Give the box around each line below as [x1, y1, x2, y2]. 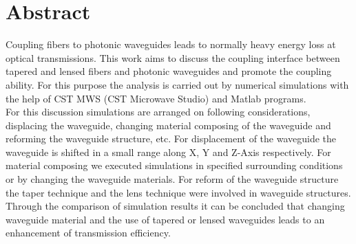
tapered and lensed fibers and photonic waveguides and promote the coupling [6, 64, 332, 78]
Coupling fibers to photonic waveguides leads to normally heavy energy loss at [6, 37, 336, 52]
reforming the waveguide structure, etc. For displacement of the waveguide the [6, 131, 337, 146]
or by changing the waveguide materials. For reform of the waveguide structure [6, 172, 339, 186]
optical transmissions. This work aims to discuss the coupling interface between [6, 50, 340, 65]
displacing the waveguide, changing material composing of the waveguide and [6, 118, 331, 132]
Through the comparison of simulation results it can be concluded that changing [6, 199, 345, 213]
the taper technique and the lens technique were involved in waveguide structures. [6, 185, 351, 199]
